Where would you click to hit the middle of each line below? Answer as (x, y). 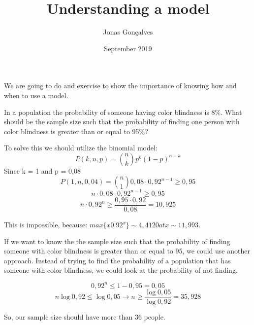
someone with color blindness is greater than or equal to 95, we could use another (127, 251)
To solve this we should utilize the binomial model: (81, 148)
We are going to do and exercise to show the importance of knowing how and (120, 86)
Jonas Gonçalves (128, 32)
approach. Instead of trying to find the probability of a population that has (117, 260)
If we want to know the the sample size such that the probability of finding (117, 241)
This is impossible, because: (46, 225)
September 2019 (128, 48)
